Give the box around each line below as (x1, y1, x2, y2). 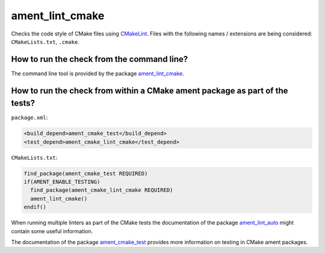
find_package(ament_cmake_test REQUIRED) (23, 170, 148, 177)
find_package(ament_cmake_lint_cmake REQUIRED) (30, 187, 173, 194)
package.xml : (11, 114, 48, 121)
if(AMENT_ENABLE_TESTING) (23, 178, 101, 186)
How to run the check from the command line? (11, 54, 188, 64)
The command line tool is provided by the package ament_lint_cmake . (11, 70, 185, 77)
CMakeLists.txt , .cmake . (11, 38, 79, 45)
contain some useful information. (11, 227, 93, 234)
